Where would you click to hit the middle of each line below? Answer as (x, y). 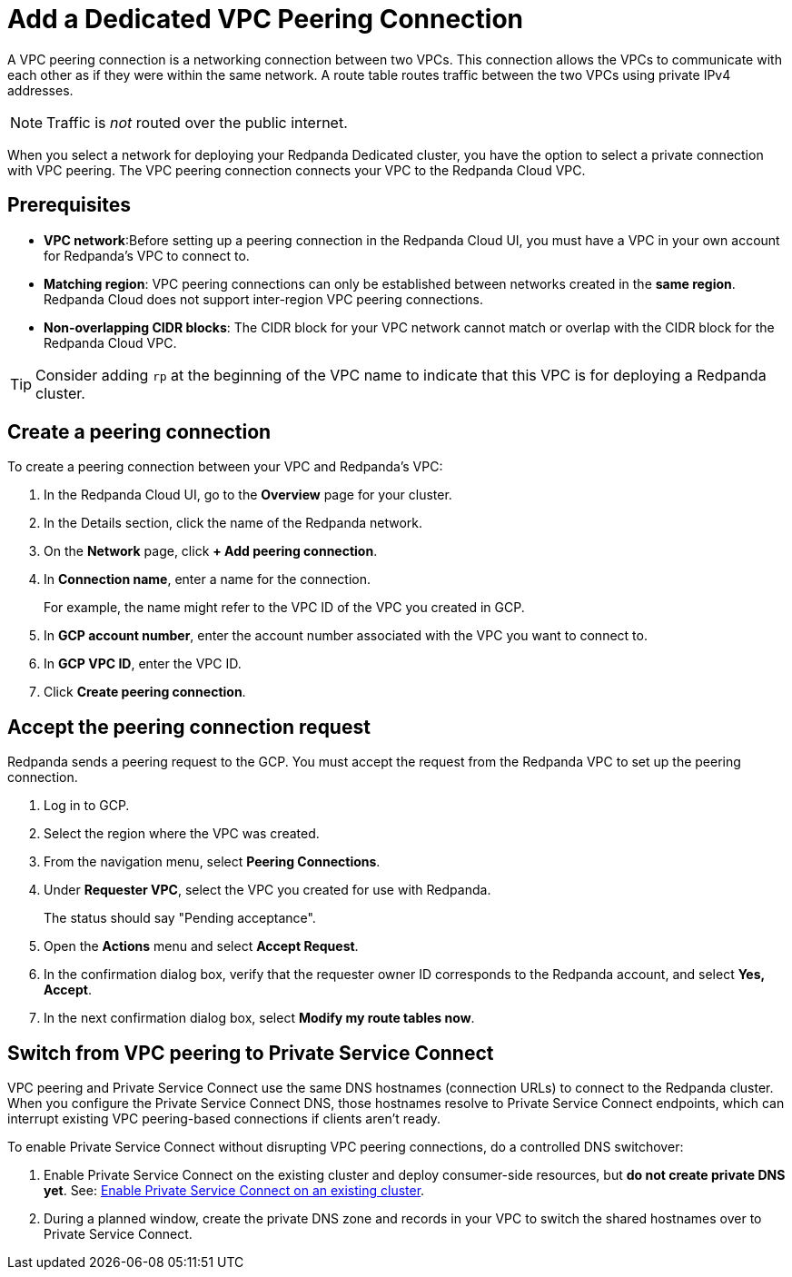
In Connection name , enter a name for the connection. (208, 579)
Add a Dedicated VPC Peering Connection (266, 19)
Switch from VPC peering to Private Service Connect (251, 1053)
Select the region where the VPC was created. (182, 834)
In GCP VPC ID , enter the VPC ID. (143, 664)
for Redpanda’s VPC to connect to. (147, 255)
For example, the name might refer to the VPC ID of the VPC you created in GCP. (284, 608)
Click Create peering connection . (145, 692)
